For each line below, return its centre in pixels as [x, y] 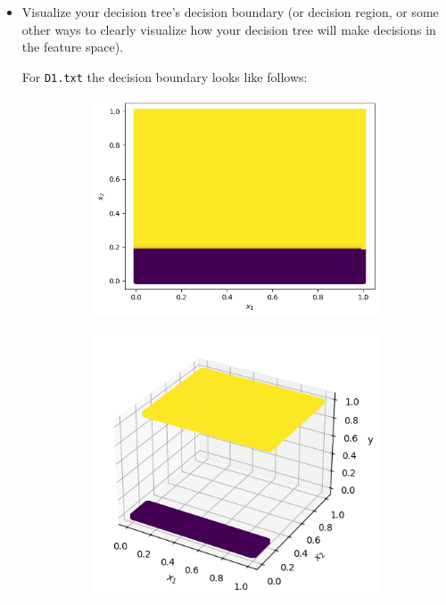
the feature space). [73, 47]
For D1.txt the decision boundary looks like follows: [165, 76]
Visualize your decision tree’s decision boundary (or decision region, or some [230, 12]
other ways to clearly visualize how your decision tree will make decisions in [229, 29]
